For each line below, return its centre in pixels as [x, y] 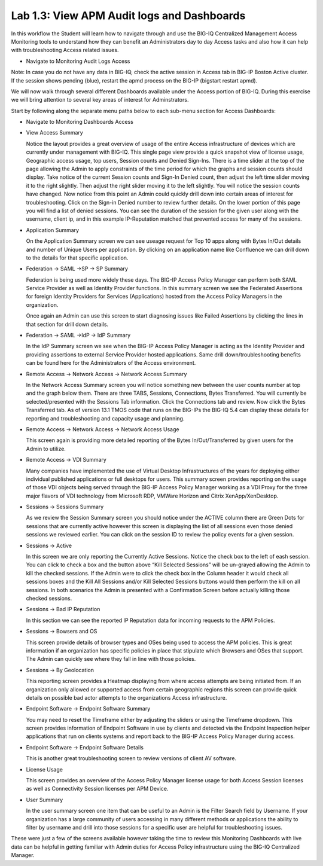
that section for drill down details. [67, 324]
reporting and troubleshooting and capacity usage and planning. [105, 418]
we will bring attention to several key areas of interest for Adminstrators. [100, 100]
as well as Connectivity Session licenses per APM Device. [97, 789]
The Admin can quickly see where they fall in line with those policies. [111, 659]
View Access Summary [54, 133]
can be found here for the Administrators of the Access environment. [111, 363]
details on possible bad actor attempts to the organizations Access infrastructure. [127, 697]
